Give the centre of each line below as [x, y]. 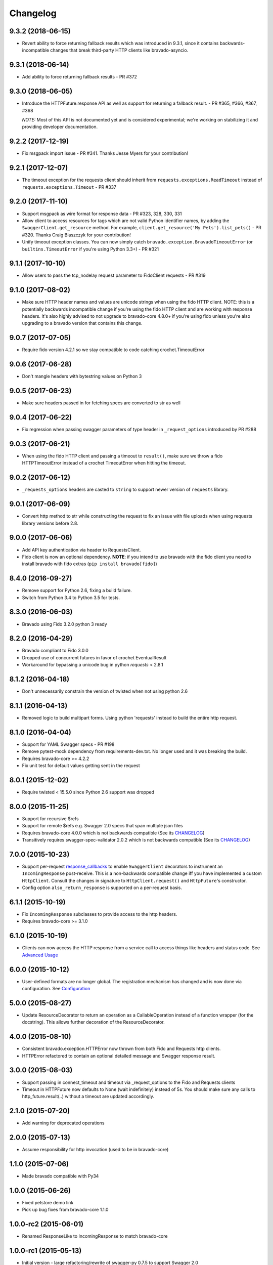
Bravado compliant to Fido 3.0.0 [55, 651]
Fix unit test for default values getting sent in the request [81, 766]
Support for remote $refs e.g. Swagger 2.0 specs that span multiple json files [102, 826]
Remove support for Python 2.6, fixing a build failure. [77, 591]
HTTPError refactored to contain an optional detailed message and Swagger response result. [119, 1056]
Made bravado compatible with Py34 [60, 1176]
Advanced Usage [40, 955]
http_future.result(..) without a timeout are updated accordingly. [88, 1097]
